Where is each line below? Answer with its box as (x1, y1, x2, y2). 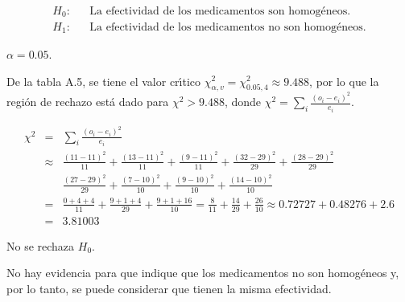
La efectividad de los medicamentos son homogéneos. (89, 6, 351, 18)
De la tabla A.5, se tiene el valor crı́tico (6, 72, 201, 89)
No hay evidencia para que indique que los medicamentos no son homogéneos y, (6, 264, 399, 281)
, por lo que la (309, 72, 379, 89)
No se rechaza (6, 237, 75, 254)
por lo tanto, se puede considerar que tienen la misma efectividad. (6, 280, 332, 296)
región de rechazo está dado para (6, 93, 169, 110)
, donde (224, 93, 262, 110)
